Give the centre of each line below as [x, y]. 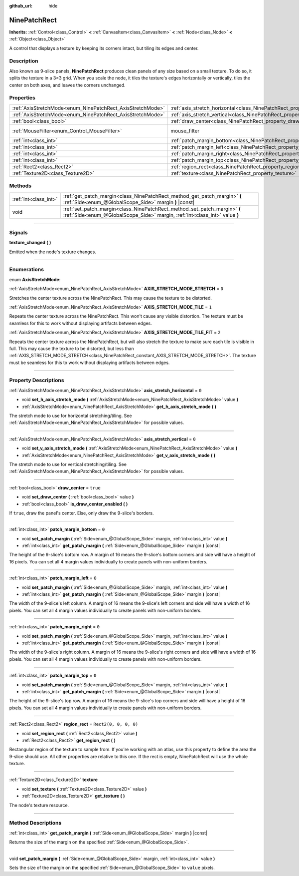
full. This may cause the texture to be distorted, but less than [72, 348]
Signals [18, 232]
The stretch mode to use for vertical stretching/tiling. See [68, 464]
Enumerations [27, 270]
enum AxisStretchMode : [35, 279]
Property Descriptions [37, 381]
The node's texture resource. [39, 805]
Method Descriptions [35, 823]
